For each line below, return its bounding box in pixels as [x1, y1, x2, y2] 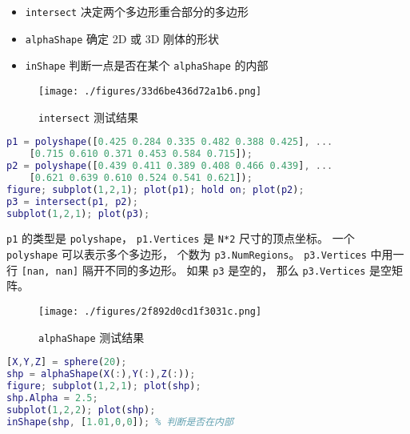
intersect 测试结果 [38, 108, 139, 125]
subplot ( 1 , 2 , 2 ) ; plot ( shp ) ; [6, 404, 156, 416]
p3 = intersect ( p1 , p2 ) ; [6, 195, 138, 207]
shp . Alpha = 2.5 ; [6, 392, 98, 404]
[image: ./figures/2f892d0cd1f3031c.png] [38, 305, 262, 317]
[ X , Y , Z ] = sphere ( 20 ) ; [6, 356, 127, 368]
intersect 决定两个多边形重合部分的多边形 [25, 3, 249, 19]
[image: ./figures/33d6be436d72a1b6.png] [38, 85, 262, 97]
